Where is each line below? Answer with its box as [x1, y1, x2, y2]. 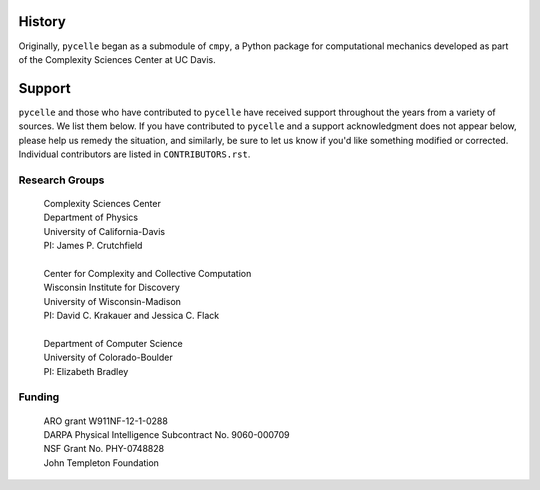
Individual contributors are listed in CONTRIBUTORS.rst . [18, 148, 251, 160]
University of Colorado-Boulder [43, 351, 174, 364]
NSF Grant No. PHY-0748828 [43, 443, 165, 455]
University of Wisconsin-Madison [43, 295, 182, 307]
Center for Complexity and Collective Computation [43, 267, 252, 279]
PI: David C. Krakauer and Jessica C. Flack [43, 310, 220, 322]
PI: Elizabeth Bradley [43, 365, 129, 377]
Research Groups [18, 173, 105, 187]
